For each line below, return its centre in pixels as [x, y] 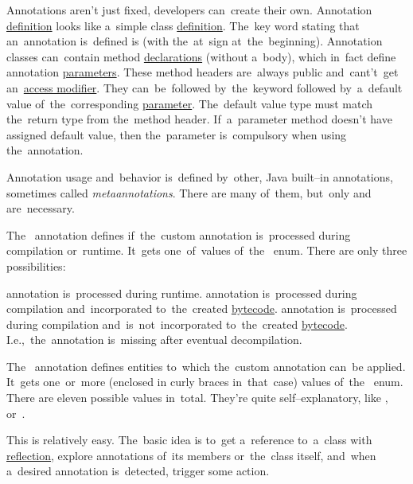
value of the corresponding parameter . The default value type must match [190, 103]
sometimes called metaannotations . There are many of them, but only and [189, 192]
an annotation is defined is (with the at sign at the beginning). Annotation [195, 41]
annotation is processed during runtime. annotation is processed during [182, 293]
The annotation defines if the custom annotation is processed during [179, 234]
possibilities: [36, 265]
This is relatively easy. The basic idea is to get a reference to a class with [189, 440]
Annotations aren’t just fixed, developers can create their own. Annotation [189, 10]
